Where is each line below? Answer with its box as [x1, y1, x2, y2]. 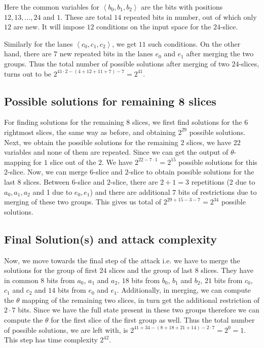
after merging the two [186, 48, 254, 59]
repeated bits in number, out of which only [123, 11, 257, 22]
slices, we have [186, 136, 232, 147]
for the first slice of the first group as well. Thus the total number [51, 315, 255, 325]
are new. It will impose [13, 21, 85, 32]
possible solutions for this [178, 156, 257, 167]
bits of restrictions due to [178, 186, 257, 197]
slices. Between [23, 176, 70, 187]
